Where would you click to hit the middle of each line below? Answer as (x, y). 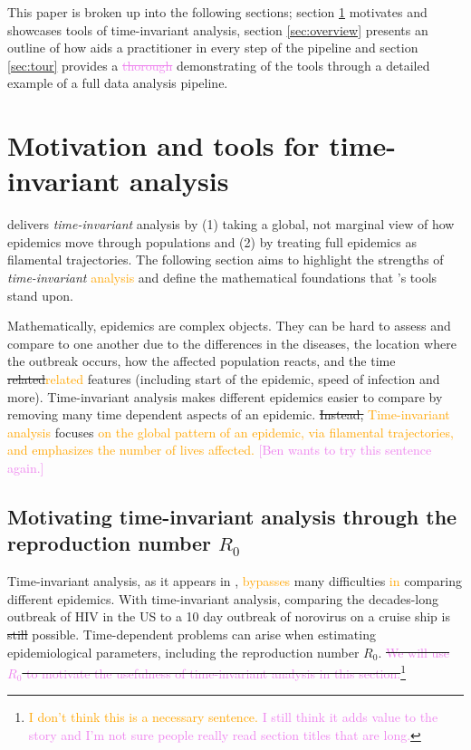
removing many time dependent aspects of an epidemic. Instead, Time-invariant (229, 414)
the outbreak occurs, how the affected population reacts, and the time (202, 361)
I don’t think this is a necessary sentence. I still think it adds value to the (233, 717)
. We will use (414, 652)
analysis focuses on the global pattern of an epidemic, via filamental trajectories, (231, 432)
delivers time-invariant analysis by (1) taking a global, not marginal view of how (231, 224)
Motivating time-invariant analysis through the (232, 516)
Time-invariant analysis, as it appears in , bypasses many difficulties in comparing (235, 581)
